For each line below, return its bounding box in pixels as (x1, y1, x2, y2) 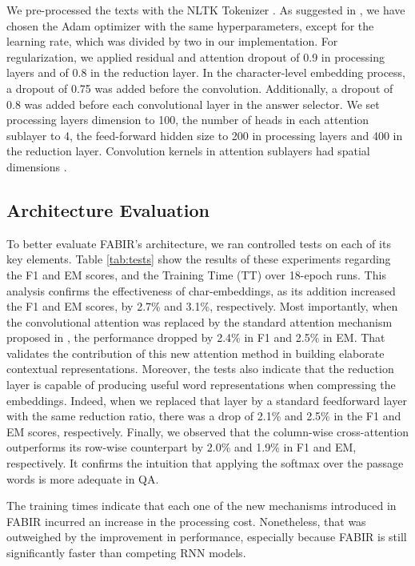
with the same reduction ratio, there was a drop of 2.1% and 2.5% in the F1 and (6, 407, 401, 424)
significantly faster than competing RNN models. (6, 544, 246, 561)
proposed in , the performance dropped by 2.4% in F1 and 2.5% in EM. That (6, 329, 385, 346)
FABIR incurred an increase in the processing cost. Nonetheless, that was (6, 512, 366, 529)
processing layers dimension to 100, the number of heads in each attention (6, 111, 369, 128)
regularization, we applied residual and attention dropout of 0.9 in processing (6, 48, 385, 65)
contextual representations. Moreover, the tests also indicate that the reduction (6, 360, 394, 377)
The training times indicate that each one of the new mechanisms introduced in (6, 497, 397, 514)
